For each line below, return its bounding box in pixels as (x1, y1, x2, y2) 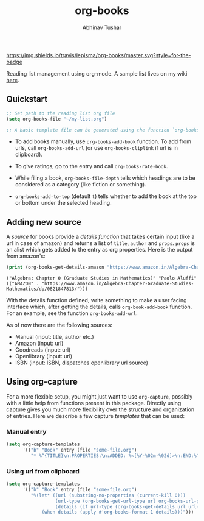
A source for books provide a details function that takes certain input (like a (6, 233, 195, 241)
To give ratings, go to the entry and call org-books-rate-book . (15, 163, 168, 170)
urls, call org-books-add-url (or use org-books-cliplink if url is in (15, 144, 178, 152)
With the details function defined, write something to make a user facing (6, 297, 187, 304)
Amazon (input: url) (15, 339, 64, 347)
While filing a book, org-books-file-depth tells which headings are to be (15, 174, 195, 182)
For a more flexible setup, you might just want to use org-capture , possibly (6, 392, 193, 400)
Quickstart (6, 94, 48, 104)
